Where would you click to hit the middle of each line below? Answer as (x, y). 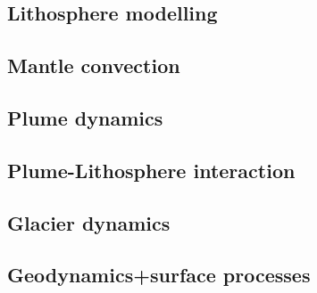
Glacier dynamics (89, 222)
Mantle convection (94, 65)
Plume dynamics (85, 117)
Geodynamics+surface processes (159, 275)
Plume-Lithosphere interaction (151, 170)
